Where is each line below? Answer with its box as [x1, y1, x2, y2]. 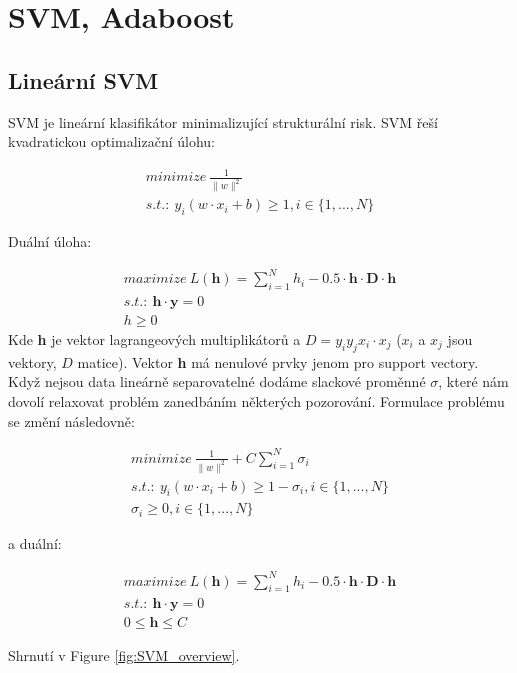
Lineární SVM [8, 64, 159, 95]
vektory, [8, 351, 57, 372]
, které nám [438, 371, 509, 392]
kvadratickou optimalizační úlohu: [8, 131, 215, 152]
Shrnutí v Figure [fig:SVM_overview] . [8, 645, 240, 666]
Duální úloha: [8, 231, 92, 252]
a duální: [8, 533, 62, 554]
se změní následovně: [8, 410, 135, 431]
